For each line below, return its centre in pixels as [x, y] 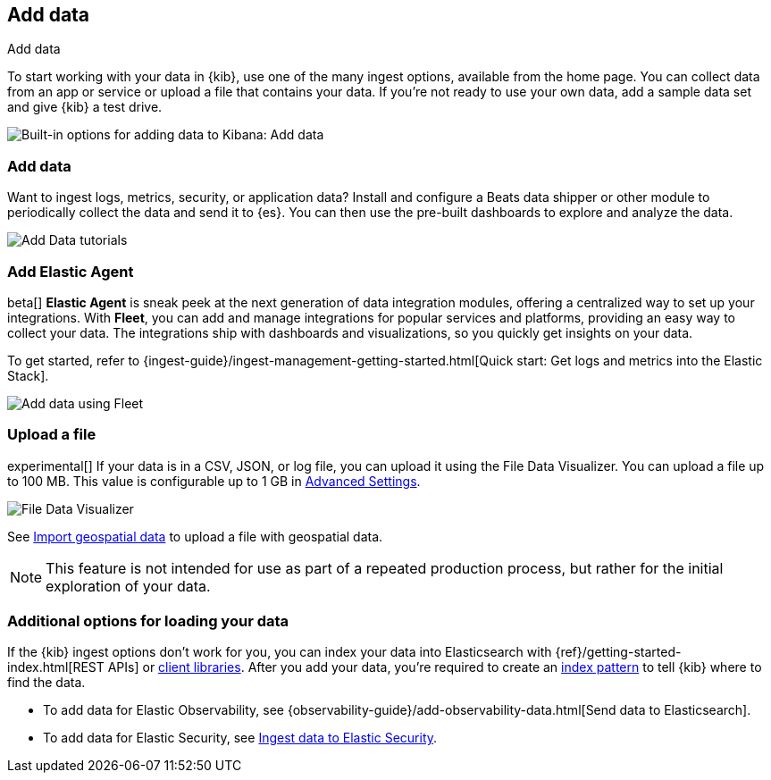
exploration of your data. [128, 586]
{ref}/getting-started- [618, 652]
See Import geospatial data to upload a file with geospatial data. [195, 536]
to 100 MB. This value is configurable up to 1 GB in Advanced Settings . [214, 481]
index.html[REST [56, 667]
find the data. [46, 683]
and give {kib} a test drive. [85, 107]
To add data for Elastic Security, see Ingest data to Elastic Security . [240, 738]
